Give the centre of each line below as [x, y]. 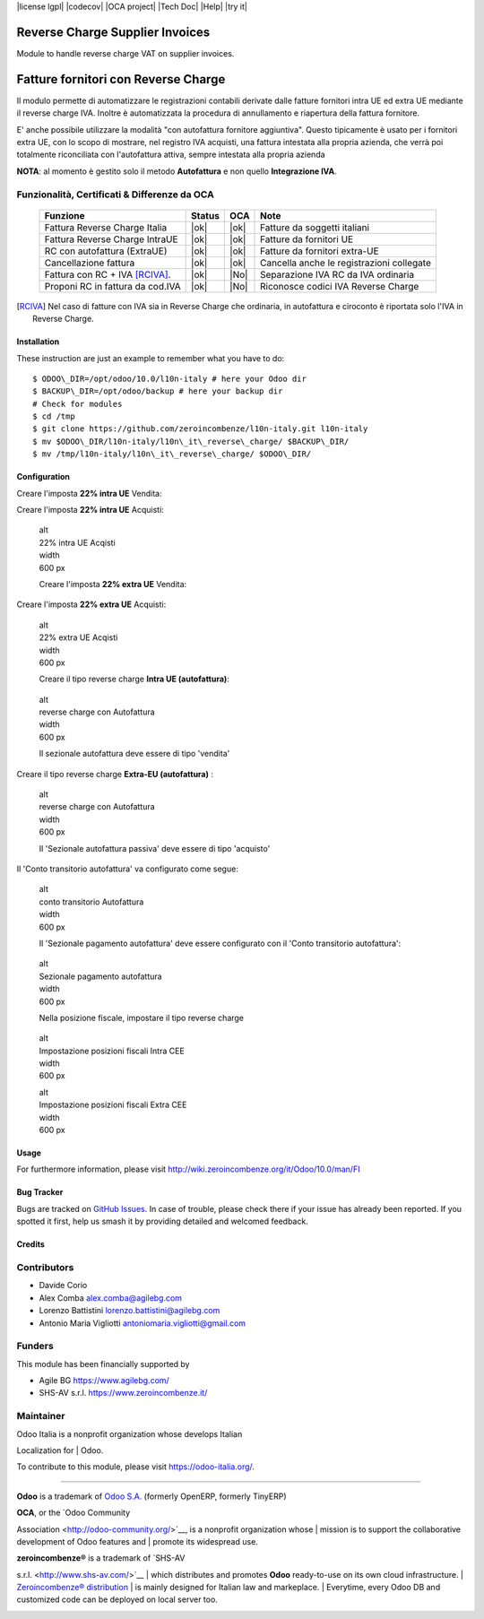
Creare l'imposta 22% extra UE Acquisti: [91, 604]
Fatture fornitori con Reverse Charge [121, 79]
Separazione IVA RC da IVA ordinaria [337, 274]
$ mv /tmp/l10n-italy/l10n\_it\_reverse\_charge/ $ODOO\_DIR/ [172, 454]
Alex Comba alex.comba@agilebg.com [111, 1298]
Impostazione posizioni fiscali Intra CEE [112, 1051]
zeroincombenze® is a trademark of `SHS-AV [101, 1558]
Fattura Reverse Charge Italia [106, 227]
